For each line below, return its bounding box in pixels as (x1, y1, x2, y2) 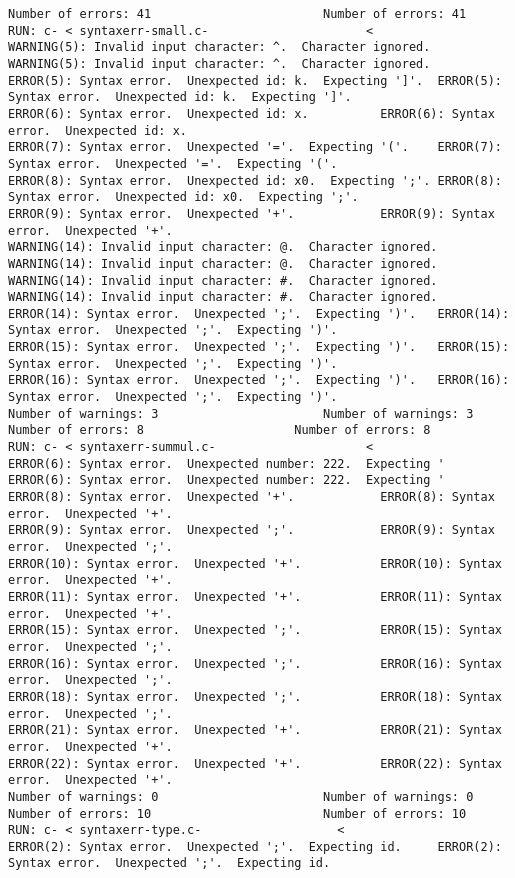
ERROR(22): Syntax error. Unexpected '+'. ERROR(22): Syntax (8, 756, 502, 771)
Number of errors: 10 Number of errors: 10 (8, 806, 467, 821)
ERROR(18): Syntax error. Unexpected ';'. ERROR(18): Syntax (8, 689, 502, 704)
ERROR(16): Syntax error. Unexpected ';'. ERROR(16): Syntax (8, 656, 502, 671)
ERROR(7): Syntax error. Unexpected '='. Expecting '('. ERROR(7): (8, 140, 502, 155)
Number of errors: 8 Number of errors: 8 (8, 423, 431, 438)
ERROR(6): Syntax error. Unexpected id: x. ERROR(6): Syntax (8, 106, 495, 121)
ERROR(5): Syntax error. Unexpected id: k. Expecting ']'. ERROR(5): (8, 73, 502, 88)
